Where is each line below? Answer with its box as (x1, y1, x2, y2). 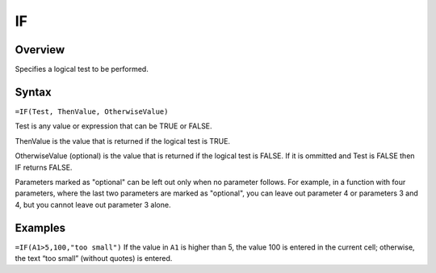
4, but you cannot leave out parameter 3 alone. (15, 199, 171, 209)
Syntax (15, 85, 52, 99)
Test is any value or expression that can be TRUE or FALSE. (15, 121, 213, 131)
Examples (15, 220, 66, 234)
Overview (15, 43, 65, 57)
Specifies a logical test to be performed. (15, 65, 149, 74)
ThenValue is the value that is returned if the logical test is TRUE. (15, 136, 230, 145)
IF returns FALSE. (15, 162, 73, 172)
